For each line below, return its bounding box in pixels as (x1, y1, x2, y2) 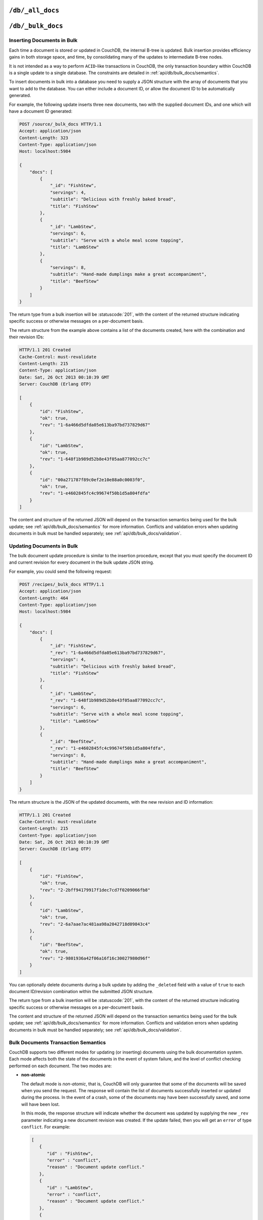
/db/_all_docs (9, 6, 59, 15)
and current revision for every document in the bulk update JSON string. (9, 559, 154, 566)
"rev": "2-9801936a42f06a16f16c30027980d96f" (39, 956, 150, 961)
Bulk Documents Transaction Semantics (9, 1039, 106, 1046)
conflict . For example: (21, 1124, 71, 1130)
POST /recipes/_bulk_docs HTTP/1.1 (19, 581, 104, 587)
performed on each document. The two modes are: (9, 1063, 112, 1069)
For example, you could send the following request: (9, 569, 112, 574)
